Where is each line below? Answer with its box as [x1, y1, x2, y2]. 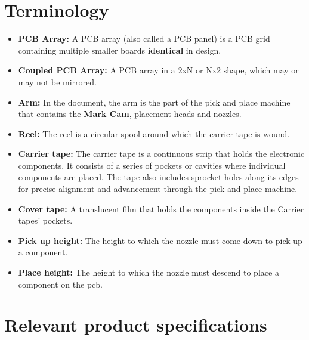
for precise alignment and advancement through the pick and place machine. [18, 183, 298, 195]
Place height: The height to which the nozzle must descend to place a [18, 266, 279, 279]
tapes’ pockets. [18, 214, 73, 227]
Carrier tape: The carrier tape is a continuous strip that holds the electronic [18, 147, 305, 160]
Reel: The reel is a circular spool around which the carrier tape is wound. [18, 127, 290, 140]
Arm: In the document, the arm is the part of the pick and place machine [18, 95, 291, 108]
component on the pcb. [18, 277, 103, 290]
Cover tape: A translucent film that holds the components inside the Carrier [18, 202, 304, 215]
